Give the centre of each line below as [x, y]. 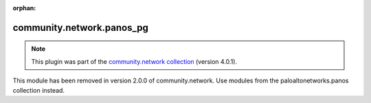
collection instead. [39, 90]
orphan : [24, 8]
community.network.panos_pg [81, 27]
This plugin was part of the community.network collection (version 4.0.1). [134, 61]
